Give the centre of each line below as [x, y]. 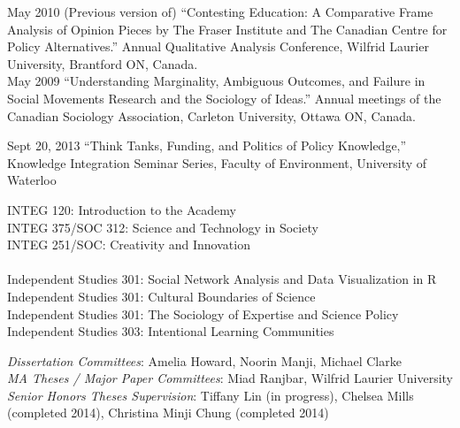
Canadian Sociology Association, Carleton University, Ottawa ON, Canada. [211, 115]
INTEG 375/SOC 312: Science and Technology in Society [163, 227]
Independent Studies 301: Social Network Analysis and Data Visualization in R [222, 279]
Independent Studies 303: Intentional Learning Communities [171, 331]
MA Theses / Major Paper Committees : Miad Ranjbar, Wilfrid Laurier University [230, 378]
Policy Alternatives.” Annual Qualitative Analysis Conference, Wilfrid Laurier [218, 46]
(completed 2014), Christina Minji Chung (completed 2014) [168, 413]
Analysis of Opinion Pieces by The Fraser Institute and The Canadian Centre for [227, 29]
